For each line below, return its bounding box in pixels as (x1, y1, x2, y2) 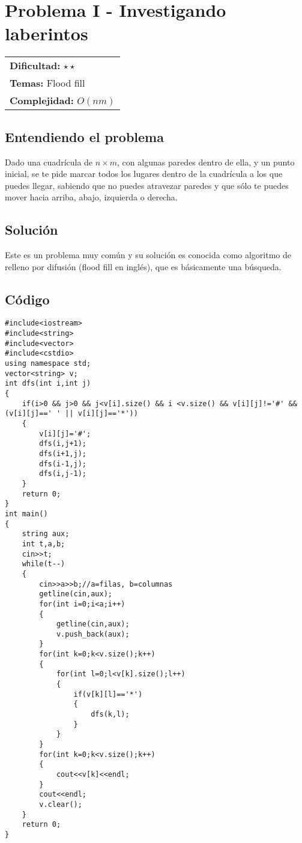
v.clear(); (39, 800, 82, 809)
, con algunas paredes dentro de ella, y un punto (117, 155, 295, 168)
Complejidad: (10, 93, 74, 108)
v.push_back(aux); (56, 629, 130, 638)
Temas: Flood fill (10, 76, 85, 90)
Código (5, 289, 50, 308)
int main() (5, 509, 48, 518)
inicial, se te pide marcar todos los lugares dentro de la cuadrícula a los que (5, 167, 283, 180)
